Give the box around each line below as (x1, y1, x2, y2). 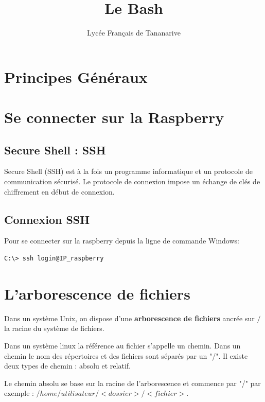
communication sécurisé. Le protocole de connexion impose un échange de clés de (4, 176, 260, 187)
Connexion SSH (4, 211, 90, 227)
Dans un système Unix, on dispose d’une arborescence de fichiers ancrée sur (4, 312, 255, 323)
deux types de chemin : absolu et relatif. (4, 360, 131, 371)
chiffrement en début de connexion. (4, 186, 115, 197)
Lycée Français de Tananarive (87, 27, 181, 38)
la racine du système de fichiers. (4, 323, 104, 334)
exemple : (4, 388, 34, 398)
